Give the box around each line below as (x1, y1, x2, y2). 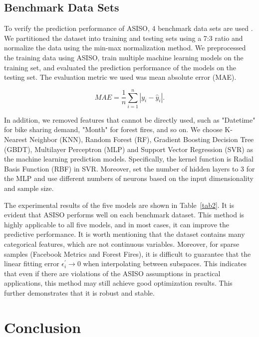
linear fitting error (4, 258, 59, 269)
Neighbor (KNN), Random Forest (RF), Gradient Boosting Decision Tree (29, 134, 254, 145)
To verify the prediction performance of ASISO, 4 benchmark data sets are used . (4, 23, 253, 33)
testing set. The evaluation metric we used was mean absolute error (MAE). (4, 72, 237, 82)
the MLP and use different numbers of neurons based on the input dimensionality (4, 173, 254, 183)
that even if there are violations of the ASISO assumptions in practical (4, 268, 221, 278)
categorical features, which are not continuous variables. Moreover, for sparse (4, 239, 240, 249)
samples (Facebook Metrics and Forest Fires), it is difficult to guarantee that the (4, 248, 251, 259)
